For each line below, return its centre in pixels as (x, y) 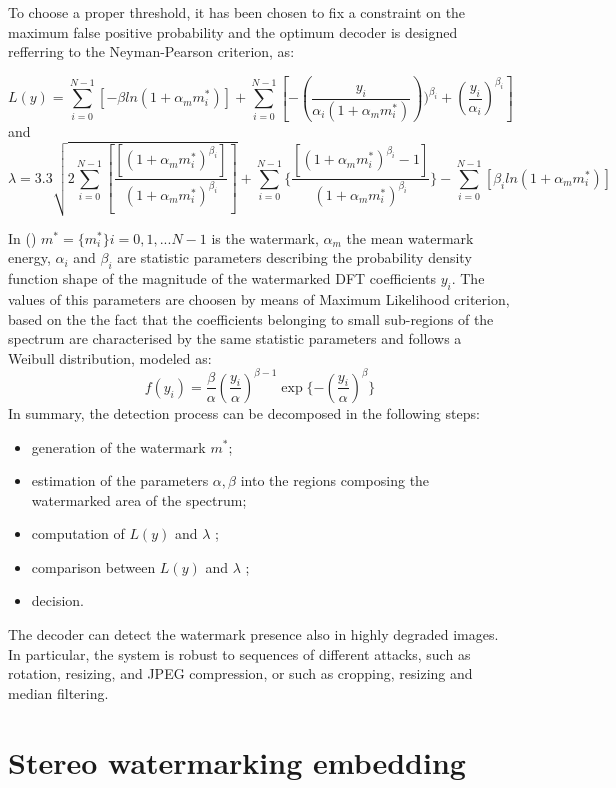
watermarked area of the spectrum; (139, 499)
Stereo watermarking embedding (237, 761)
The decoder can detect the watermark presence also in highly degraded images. (253, 634)
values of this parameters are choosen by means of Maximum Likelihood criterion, (259, 299)
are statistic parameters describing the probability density (294, 257)
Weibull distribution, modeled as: (110, 357)
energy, (29, 257)
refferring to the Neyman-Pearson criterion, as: (151, 51)
